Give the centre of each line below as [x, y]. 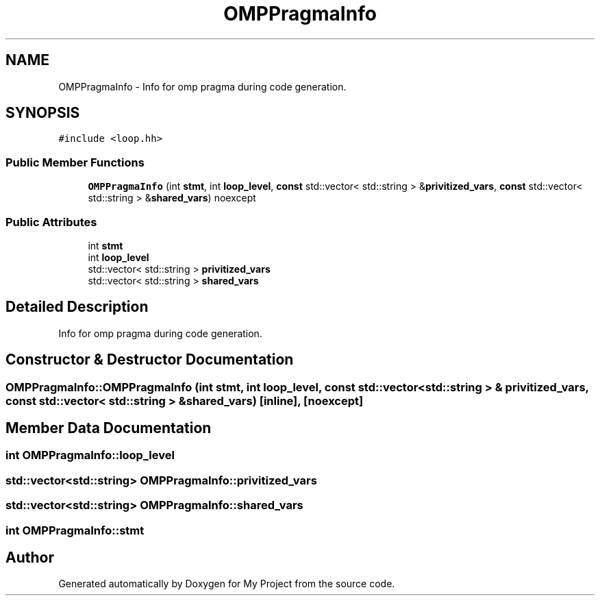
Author [30, 558]
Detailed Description [77, 307]
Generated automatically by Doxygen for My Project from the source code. [227, 584]
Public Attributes [51, 222]
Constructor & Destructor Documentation [150, 360]
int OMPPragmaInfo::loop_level [90, 455]
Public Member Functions [75, 162]
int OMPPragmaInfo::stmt [75, 530]
